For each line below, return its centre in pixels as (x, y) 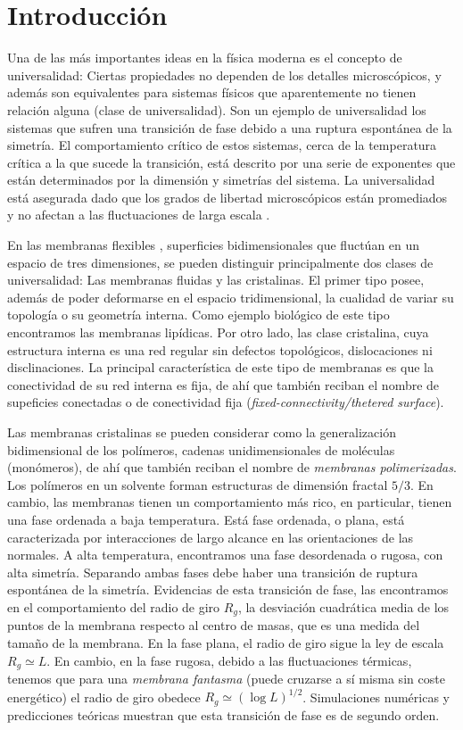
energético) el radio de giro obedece (104, 697)
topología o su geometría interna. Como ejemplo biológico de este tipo (198, 315)
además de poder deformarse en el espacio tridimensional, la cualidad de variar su (231, 297)
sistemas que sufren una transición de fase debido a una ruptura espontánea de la (230, 127)
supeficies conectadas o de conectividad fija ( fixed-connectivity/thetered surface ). (226, 402)
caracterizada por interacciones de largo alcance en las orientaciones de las (211, 537)
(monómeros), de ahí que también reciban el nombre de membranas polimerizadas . (232, 467)
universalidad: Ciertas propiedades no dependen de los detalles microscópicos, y (224, 75)
